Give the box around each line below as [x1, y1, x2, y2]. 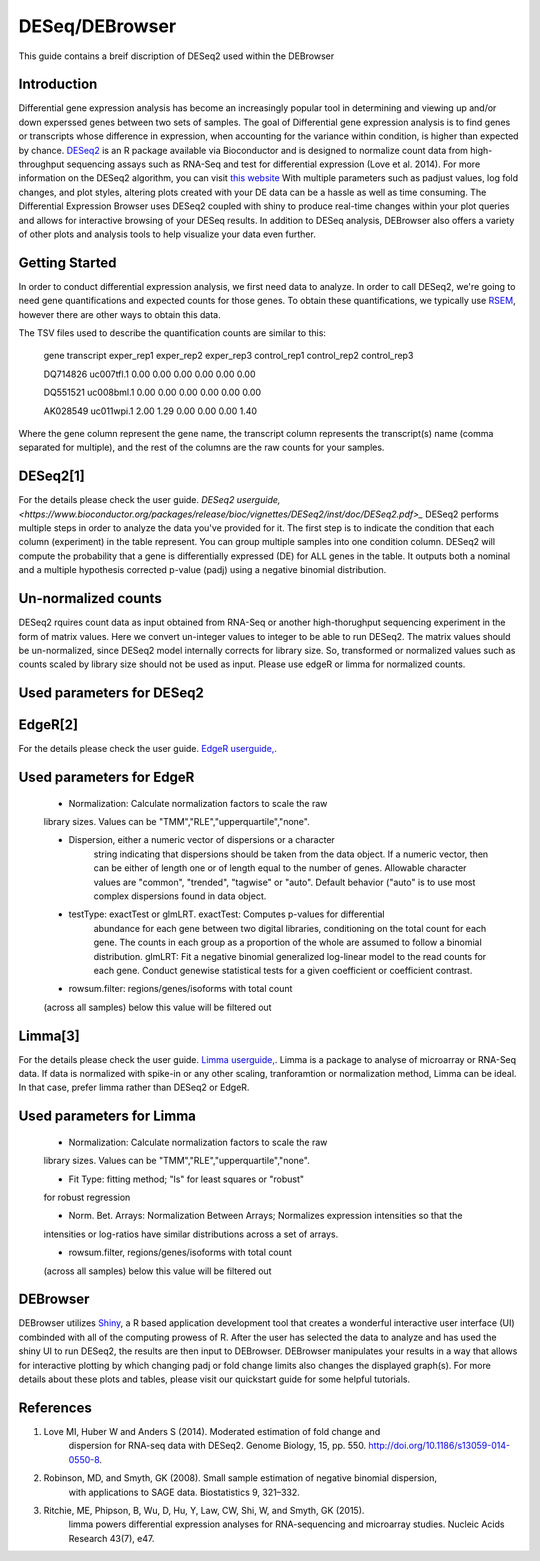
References [18, 1399, 92, 1416]
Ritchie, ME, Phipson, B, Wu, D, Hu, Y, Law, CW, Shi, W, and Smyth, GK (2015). [43, 1504, 365, 1516]
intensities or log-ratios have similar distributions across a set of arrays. [43, 1228, 339, 1240]
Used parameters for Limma [18, 1108, 197, 1125]
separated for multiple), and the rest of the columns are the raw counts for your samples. [18, 441, 385, 454]
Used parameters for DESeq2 [18, 685, 204, 702]
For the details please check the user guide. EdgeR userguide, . [18, 743, 277, 755]
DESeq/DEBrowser [18, 15, 177, 37]
